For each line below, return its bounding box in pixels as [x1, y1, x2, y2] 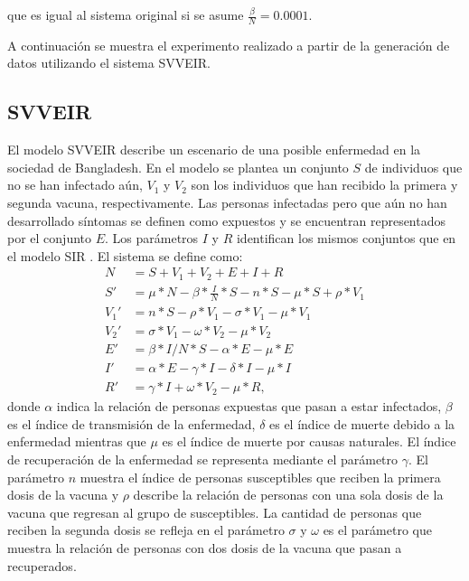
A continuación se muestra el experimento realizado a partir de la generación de [7, 35, 450, 54]
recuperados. [7, 556, 77, 575]
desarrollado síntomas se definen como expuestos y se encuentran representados [7, 211, 446, 230]
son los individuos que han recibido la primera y [191, 175, 458, 194]
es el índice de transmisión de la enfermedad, [7, 414, 256, 433]
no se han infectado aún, [7, 175, 143, 194]
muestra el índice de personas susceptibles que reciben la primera [80, 467, 441, 486]
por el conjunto [7, 229, 92, 248]
